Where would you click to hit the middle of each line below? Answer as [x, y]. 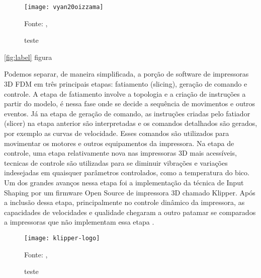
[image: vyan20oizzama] [64, 7]
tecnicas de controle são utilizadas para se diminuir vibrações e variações [116, 162]
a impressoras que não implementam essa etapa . [79, 222]
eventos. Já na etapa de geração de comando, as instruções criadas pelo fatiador [127, 113]
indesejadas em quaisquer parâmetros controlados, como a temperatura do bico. [127, 172]
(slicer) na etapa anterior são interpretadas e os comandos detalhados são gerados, [131, 123]
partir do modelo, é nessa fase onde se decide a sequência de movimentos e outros [130, 103]
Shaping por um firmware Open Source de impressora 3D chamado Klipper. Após [130, 192]
